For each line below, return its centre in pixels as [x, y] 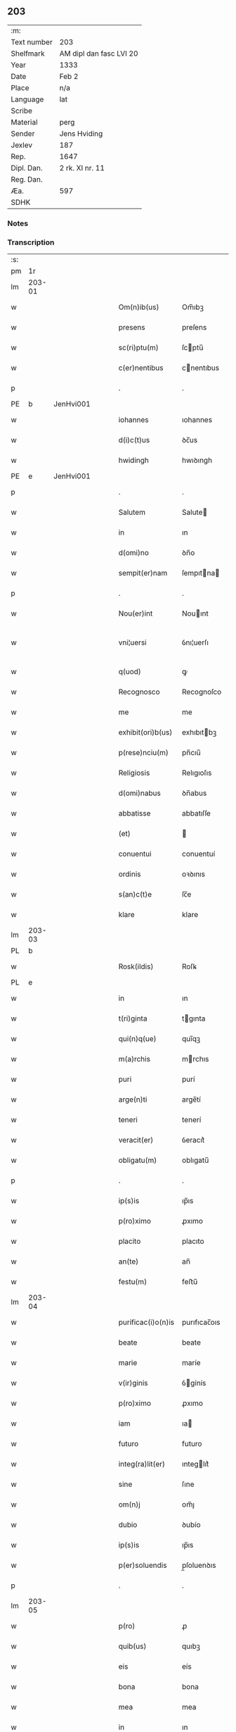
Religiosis [134, 773]
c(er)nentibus [141, 368]
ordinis [130, 874]
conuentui [135, 854]
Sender [23, 133]
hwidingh [134, 461]
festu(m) [133, 1282]
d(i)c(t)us [134, 440]
